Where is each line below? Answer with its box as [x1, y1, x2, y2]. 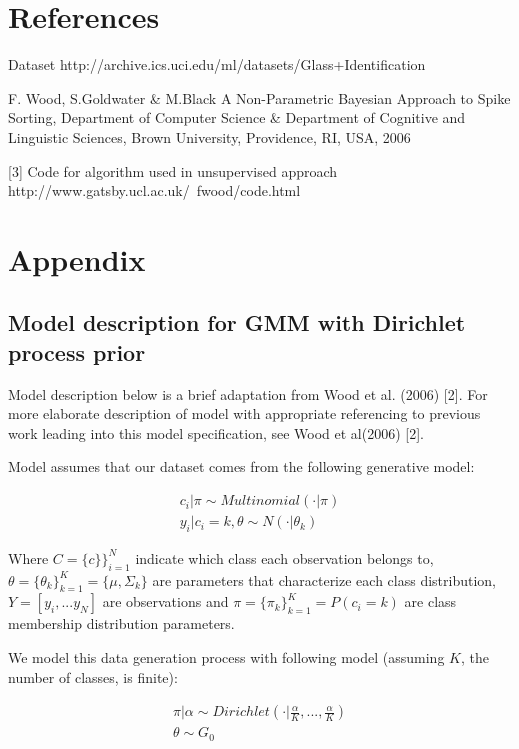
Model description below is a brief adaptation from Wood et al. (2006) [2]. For [8, 383, 488, 404]
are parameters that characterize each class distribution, [152, 569, 496, 590]
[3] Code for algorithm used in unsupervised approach [8, 160, 338, 181]
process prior [8, 336, 146, 367]
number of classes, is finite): [8, 666, 178, 687]
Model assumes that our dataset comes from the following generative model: [8, 456, 475, 477]
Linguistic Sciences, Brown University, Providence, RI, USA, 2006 [8, 126, 411, 147]
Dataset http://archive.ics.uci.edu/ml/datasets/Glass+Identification [8, 54, 426, 75]
